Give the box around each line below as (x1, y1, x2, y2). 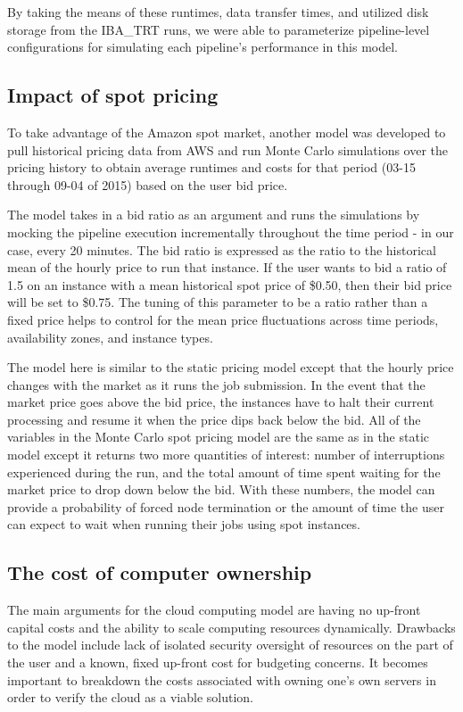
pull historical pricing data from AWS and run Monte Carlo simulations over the (7, 140, 449, 159)
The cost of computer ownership (7, 559, 312, 586)
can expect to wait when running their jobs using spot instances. (7, 515, 360, 534)
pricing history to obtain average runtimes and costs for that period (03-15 (7, 158, 416, 177)
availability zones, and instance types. (7, 327, 213, 346)
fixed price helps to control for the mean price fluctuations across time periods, (7, 310, 439, 328)
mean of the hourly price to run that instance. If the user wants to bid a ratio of (7, 258, 447, 277)
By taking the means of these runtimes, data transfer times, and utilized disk (7, 3, 429, 21)
